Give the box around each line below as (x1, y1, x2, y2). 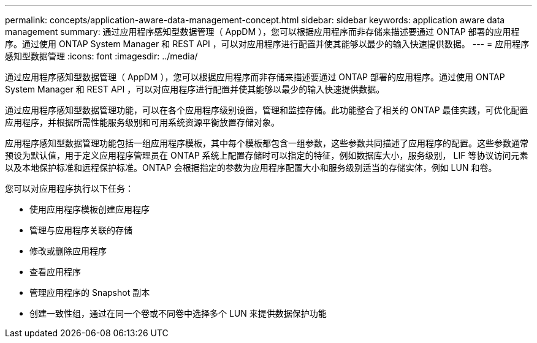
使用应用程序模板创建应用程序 (29, 204, 150, 214)
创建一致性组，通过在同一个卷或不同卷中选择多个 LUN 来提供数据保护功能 (29, 308, 327, 318)
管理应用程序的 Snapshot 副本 (29, 287, 150, 298)
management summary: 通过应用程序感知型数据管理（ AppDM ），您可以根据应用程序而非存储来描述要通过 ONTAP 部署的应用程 (5, 26, 520, 37)
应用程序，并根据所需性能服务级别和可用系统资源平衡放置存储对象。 (5, 117, 280, 127)
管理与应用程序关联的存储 (29, 225, 132, 235)
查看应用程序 (29, 266, 81, 277)
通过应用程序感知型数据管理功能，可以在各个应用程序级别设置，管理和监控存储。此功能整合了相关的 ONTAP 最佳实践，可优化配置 (5, 105, 528, 115)
